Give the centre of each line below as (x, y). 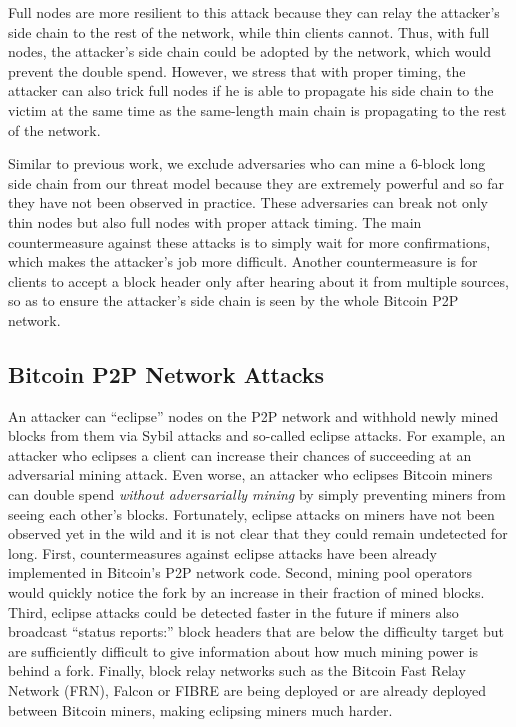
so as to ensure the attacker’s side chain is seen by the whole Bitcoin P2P (233, 300)
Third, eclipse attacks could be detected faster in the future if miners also (233, 611)
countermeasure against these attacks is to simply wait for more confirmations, (249, 241)
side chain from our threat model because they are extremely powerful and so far (256, 182)
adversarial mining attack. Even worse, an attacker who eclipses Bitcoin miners (250, 474)
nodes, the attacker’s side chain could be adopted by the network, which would (249, 51)
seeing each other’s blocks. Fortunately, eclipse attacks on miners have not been (251, 513)
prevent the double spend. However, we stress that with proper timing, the (237, 70)
